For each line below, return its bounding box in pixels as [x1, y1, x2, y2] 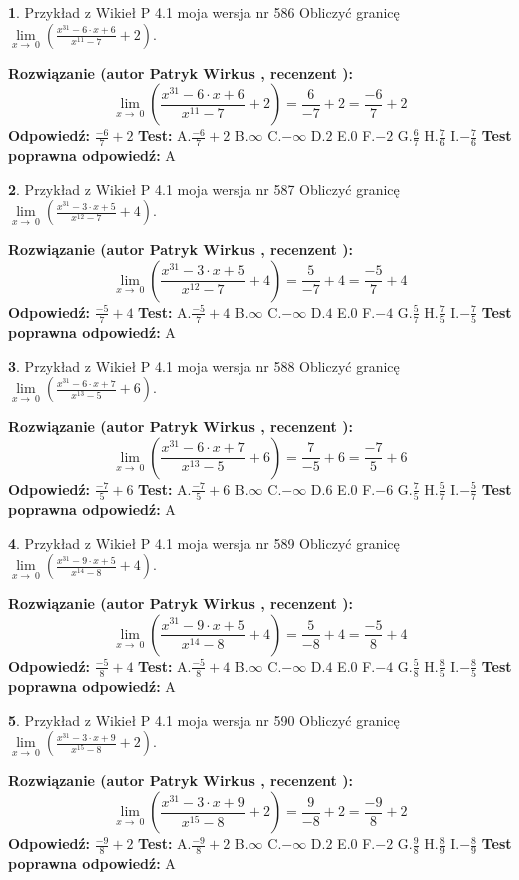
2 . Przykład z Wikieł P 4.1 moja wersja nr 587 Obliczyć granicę [8, 178, 400, 199]
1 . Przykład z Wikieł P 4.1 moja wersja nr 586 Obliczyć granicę [8, 2, 400, 22]
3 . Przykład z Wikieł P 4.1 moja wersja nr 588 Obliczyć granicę [8, 355, 400, 376]
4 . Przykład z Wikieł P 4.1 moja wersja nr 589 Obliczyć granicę [8, 532, 400, 553]
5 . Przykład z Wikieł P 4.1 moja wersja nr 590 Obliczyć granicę [8, 709, 400, 730]
